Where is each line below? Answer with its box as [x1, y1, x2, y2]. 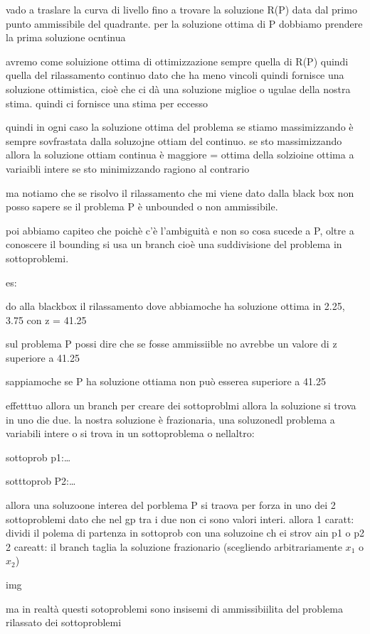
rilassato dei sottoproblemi [6, 615, 122, 630]
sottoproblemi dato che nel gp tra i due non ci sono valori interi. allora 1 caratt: [6, 511, 354, 526]
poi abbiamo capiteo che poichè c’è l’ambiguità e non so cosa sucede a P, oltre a [6, 222, 354, 237]
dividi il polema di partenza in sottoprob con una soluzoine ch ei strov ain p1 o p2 [6, 525, 364, 540]
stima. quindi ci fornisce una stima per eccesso [6, 95, 208, 110]
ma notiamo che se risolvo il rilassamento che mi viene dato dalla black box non [6, 185, 354, 200]
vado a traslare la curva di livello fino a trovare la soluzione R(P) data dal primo [6, 2, 357, 16]
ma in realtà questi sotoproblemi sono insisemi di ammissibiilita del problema [6, 601, 343, 616]
